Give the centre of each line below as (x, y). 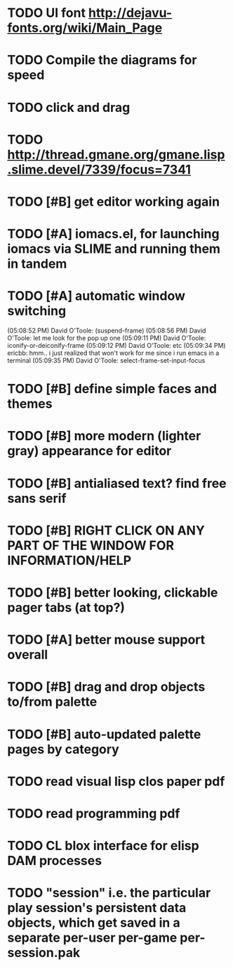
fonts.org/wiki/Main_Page (85, 28)
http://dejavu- (130, 13)
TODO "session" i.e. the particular (109, 893)
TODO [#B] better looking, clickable (113, 592)
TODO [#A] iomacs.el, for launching (113, 234)
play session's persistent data (97, 908)
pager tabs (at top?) (66, 608)
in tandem (37, 264)
